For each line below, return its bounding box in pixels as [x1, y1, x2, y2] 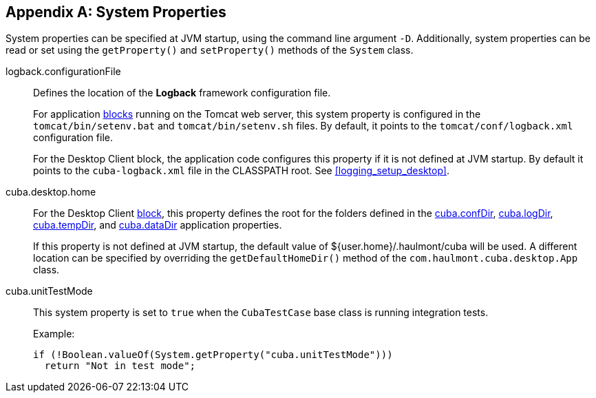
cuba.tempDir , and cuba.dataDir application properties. [33, 219, 282, 231]
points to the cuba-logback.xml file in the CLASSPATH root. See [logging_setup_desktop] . [33, 165, 449, 177]
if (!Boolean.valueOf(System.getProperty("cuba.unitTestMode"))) [33, 349, 393, 361]
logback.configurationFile [6, 65, 121, 78]
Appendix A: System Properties [6, 3, 226, 21]
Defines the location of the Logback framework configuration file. [33, 87, 331, 99]
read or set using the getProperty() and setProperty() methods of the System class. [6, 44, 414, 56]
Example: [33, 328, 75, 340]
